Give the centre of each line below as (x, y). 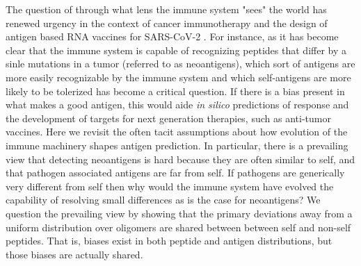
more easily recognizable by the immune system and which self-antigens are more (178, 77)
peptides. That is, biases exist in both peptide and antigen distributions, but (169, 241)
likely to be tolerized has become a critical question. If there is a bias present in (175, 91)
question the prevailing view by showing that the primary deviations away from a (179, 213)
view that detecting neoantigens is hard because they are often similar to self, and (180, 159)
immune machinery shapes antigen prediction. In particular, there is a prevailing (177, 145)
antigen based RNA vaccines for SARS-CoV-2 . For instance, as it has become (172, 36)
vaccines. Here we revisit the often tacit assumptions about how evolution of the (177, 132)
